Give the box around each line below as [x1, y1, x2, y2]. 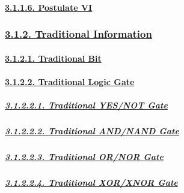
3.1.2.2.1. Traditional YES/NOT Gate [5, 99, 168, 111]
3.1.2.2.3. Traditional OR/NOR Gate [5, 150, 164, 162]
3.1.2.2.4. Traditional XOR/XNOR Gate [5, 176, 178, 188]
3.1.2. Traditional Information [5, 26, 152, 41]
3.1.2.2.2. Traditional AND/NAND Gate [5, 124, 179, 137]
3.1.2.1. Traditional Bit [5, 52, 102, 64]
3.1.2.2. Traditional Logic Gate [5, 75, 135, 88]
